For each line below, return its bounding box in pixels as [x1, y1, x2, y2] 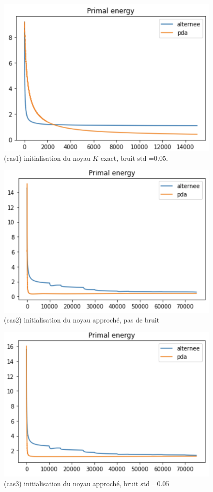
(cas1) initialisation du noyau [4, 153, 91, 163]
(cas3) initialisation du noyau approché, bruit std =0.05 [4, 478, 169, 489]
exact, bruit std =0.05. [100, 153, 168, 163]
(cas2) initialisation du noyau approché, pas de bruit [4, 315, 160, 325]
